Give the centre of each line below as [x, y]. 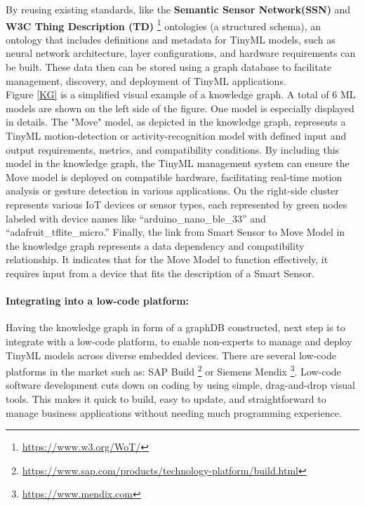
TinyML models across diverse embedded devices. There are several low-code [171, 355]
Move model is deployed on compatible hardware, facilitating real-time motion [174, 177]
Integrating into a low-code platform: [98, 301]
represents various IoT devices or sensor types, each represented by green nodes [177, 204]
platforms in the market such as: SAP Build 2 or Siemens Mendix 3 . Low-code [173, 370]
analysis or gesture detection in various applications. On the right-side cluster [172, 191]
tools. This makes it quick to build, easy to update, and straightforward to [166, 398]
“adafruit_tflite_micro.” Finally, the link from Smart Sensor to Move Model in [175, 232]
